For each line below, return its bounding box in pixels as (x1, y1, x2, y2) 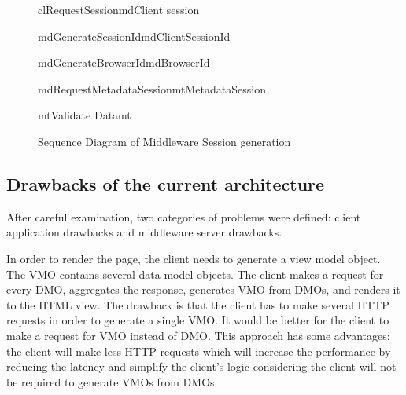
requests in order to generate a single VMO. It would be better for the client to (6, 312, 389, 328)
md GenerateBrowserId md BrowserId (38, 54, 210, 71)
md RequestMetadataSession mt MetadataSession (38, 80, 266, 97)
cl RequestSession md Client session (38, 2, 200, 17)
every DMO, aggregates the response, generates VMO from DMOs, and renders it (6, 281, 400, 298)
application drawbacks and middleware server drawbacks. (6, 224, 282, 240)
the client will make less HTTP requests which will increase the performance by (6, 342, 391, 359)
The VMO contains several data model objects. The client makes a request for (6, 265, 384, 282)
